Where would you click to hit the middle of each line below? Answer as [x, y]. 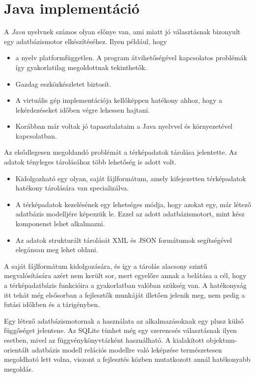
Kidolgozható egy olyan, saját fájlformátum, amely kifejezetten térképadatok [131, 178]
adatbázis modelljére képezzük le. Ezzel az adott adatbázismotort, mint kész [130, 214]
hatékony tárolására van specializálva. [72, 188]
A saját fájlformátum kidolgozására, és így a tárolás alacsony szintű [106, 266]
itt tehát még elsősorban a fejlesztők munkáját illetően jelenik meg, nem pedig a [125, 295]
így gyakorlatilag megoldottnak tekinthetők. [81, 67]
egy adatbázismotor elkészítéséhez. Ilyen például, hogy [86, 41]
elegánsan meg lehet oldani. [57, 249]
